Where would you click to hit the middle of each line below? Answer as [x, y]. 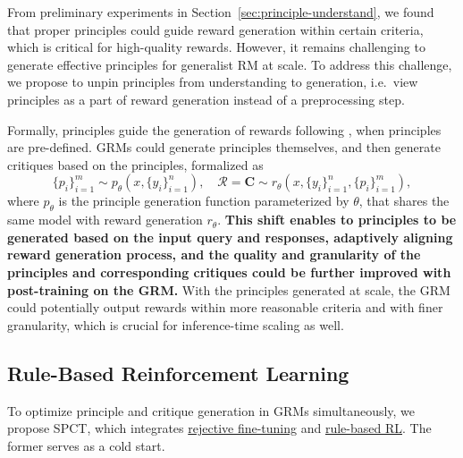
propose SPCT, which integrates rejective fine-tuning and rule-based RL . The [219, 428]
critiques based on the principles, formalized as [135, 164]
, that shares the [404, 201]
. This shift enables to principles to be [337, 220]
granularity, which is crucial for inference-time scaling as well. [176, 324]
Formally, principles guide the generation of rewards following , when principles [224, 129]
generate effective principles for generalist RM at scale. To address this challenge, [230, 64]
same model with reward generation [105, 220]
